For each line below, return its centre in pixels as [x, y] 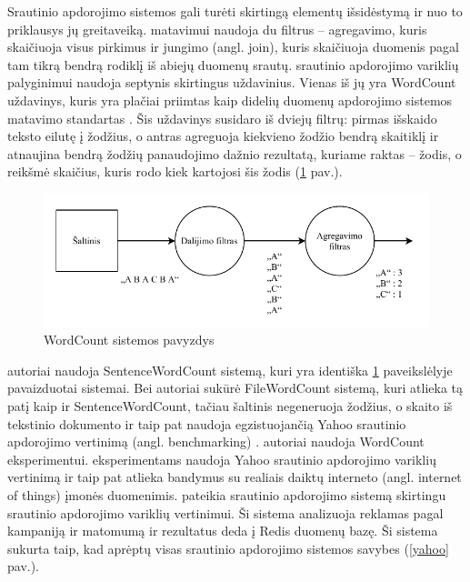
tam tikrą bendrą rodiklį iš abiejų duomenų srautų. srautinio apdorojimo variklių [233, 64]
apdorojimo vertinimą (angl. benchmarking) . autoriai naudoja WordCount [216, 442]
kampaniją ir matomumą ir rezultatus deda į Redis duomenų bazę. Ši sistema [223, 531]
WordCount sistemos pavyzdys [129, 340]
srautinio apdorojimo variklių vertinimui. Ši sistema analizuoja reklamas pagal [225, 512]
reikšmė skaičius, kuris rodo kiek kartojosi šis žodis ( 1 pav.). [175, 171]
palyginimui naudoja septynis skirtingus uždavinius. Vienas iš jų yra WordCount [232, 82]
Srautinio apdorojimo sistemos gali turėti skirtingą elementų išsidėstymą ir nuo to [235, 11]
